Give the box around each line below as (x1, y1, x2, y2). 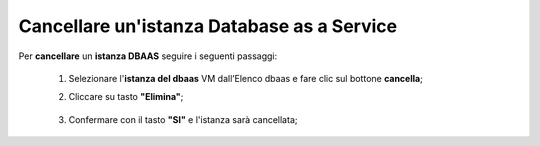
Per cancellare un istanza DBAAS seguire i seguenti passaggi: (18, 50, 278, 62)
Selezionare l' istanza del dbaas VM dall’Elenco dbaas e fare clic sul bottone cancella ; (68, 72, 424, 84)
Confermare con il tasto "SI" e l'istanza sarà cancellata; (68, 113, 298, 125)
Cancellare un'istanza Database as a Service (18, 15, 398, 37)
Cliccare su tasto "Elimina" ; (68, 91, 184, 103)
